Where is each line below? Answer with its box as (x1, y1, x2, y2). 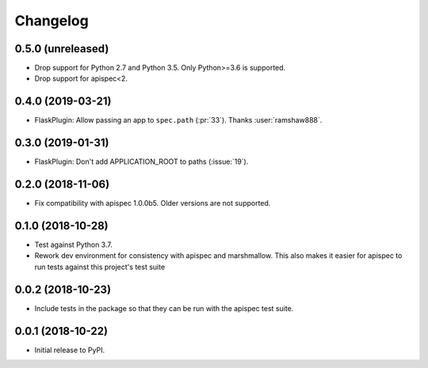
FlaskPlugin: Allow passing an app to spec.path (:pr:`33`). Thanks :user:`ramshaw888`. (34, 116, 323, 125)
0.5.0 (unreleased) (14, 42, 109, 55)
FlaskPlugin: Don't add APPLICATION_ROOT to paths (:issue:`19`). (34, 157, 249, 166)
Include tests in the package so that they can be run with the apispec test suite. (34, 303, 294, 313)
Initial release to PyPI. (34, 345, 105, 355)
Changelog (14, 12, 89, 29)
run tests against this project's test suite (34, 262, 166, 271)
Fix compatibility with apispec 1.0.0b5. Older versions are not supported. (34, 199, 271, 208)
